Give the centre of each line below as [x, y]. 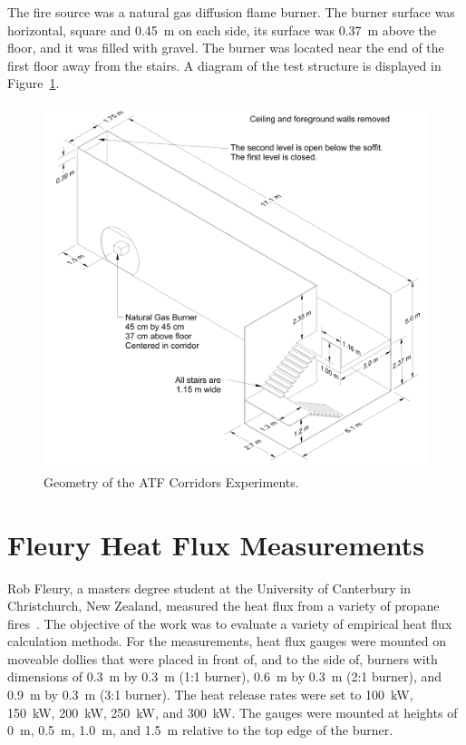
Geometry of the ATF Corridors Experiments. [171, 481]
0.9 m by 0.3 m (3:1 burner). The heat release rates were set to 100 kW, [210, 695]
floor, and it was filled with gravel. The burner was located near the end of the [226, 48]
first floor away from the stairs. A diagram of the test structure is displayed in [224, 65]
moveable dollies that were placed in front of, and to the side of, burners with [223, 658]
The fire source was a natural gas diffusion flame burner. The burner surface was [231, 12]
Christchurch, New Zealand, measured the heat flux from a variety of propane [223, 606]
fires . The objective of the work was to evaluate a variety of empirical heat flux [230, 623]
